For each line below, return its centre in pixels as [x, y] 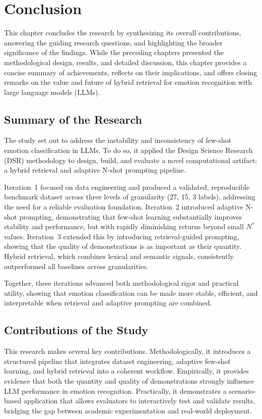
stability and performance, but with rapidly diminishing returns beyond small [124, 226]
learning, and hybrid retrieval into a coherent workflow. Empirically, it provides [126, 371]
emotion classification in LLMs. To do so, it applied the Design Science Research [128, 150]
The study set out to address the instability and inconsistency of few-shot [118, 140]
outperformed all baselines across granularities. [76, 266]
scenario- [242, 390]
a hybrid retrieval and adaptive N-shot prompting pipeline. [95, 170]
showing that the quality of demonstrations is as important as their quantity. [123, 246]
